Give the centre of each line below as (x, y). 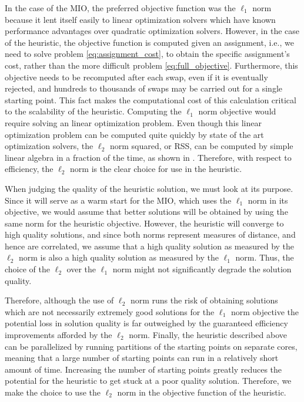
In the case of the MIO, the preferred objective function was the (120, 8)
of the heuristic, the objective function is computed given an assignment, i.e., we (149, 42)
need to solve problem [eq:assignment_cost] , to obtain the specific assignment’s (147, 54)
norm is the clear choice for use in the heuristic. (156, 169)
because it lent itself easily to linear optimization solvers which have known (140, 19)
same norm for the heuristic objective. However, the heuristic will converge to (144, 223)
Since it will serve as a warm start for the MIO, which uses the (118, 200)
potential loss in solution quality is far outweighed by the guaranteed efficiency (146, 323)
